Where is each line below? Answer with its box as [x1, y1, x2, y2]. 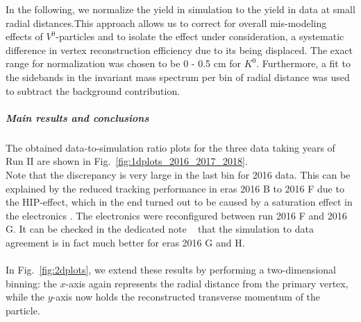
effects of [6, 29, 43, 44]
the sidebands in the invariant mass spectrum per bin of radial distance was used [6, 69, 350, 84]
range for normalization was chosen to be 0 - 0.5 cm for [6, 56, 241, 71]
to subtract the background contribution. [6, 83, 180, 98]
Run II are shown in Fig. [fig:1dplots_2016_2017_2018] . [6, 154, 248, 168]
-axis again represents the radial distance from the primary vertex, [65, 276, 349, 290]
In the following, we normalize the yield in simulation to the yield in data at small [6, 2, 355, 16]
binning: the [6, 276, 57, 290]
